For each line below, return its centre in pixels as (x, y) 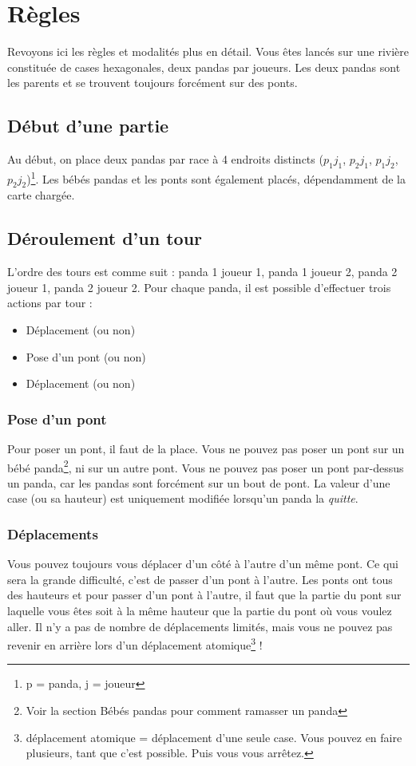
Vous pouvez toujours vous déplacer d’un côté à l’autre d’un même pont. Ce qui (203, 564)
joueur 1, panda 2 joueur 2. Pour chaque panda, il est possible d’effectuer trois (199, 287)
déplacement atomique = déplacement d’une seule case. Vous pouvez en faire (214, 737)
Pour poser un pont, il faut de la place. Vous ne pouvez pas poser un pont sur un (206, 448)
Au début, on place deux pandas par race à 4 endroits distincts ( (165, 159)
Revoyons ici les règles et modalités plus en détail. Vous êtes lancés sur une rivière (208, 51)
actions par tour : (50, 303)
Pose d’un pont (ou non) (86, 356)
